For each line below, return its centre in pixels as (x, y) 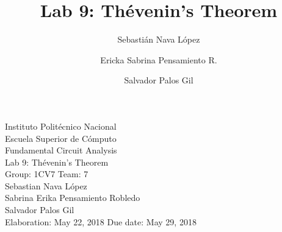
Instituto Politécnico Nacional (61, 126)
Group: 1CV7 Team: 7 (47, 174)
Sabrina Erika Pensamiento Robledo (73, 198)
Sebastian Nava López (46, 185)
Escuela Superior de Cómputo (61, 138)
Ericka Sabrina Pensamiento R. (159, 59)
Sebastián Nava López (159, 39)
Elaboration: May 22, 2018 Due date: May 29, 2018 (101, 221)
